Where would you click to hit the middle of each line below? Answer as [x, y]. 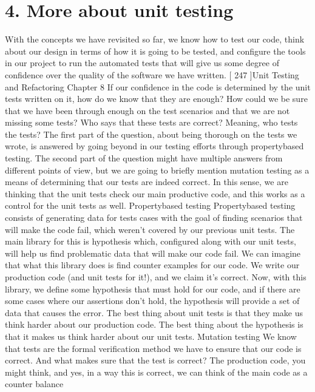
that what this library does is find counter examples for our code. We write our [152, 265]
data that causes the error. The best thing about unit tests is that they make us [154, 312]
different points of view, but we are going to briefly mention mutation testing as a [157, 170]
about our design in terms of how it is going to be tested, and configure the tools [155, 51]
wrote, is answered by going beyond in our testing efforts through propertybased [154, 146]
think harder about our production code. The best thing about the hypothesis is [154, 324]
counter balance [34, 384]
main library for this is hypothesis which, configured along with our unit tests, [151, 241]
